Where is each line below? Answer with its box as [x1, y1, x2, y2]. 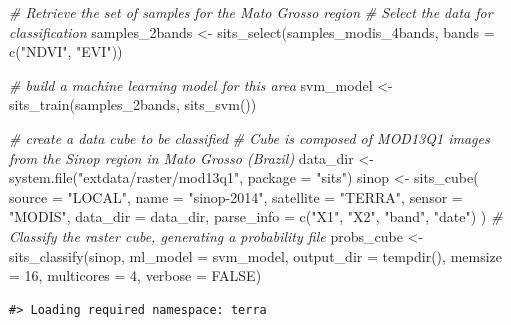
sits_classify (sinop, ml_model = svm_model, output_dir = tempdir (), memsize [9, 245, 503, 266]
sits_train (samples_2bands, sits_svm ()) [9, 94, 257, 115]
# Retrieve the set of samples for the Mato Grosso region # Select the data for [9, 2, 493, 22]
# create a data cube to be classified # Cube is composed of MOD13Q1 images [9, 127, 490, 148]
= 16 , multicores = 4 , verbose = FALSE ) [9, 265, 262, 286]
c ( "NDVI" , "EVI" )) [9, 41, 123, 62]
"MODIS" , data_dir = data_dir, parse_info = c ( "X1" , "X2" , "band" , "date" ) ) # [9, 206, 503, 227]
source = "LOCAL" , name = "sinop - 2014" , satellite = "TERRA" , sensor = [9, 186, 463, 207]
